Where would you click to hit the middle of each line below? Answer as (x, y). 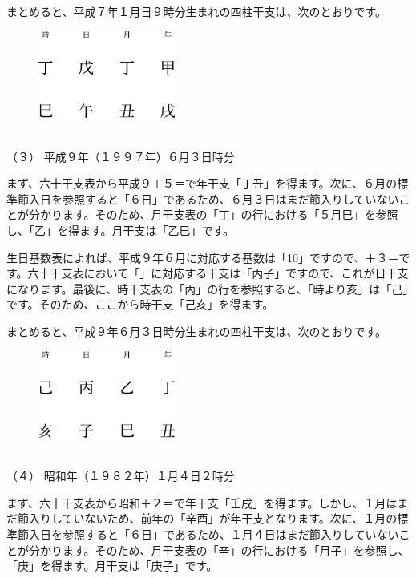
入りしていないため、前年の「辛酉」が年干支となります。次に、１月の (213, 518)
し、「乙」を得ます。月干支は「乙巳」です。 (121, 230)
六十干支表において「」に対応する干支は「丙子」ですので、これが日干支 (218, 273)
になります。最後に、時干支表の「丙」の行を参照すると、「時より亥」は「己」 (208, 288)
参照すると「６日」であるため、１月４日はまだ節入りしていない (230, 534)
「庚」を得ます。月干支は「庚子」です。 (112, 566)
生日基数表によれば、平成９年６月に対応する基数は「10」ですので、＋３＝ (203, 257)
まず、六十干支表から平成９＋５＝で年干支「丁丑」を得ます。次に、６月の (202, 183)
